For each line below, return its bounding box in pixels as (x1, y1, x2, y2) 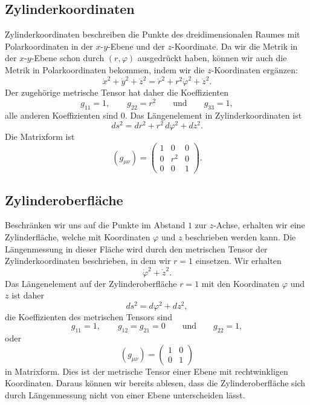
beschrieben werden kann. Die (185, 231, 296, 243)
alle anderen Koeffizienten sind (5, 108, 118, 121)
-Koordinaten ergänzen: (211, 63, 298, 76)
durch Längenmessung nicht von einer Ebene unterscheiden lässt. (5, 389, 245, 401)
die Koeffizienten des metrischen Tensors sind (5, 310, 172, 323)
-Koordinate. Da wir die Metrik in (171, 39, 298, 52)
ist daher (11, 289, 44, 301)
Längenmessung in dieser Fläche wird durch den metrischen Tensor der (5, 242, 268, 255)
